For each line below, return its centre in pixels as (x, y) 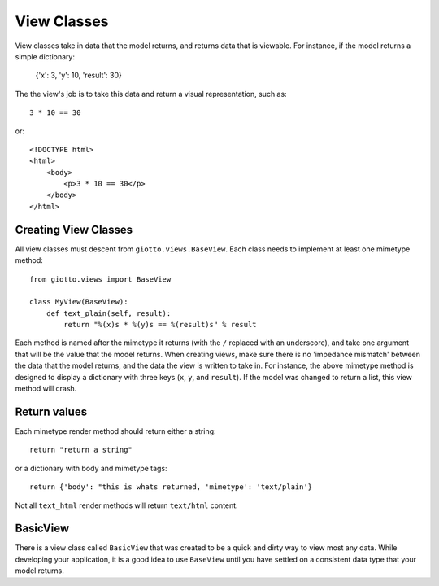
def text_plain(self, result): (109, 313)
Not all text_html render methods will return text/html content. (127, 505)
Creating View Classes (74, 229)
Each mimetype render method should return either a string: (115, 431)
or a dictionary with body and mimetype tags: (91, 468)
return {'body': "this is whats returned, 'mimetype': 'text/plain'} (171, 487)
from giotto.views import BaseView (100, 279)
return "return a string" (81, 450)
